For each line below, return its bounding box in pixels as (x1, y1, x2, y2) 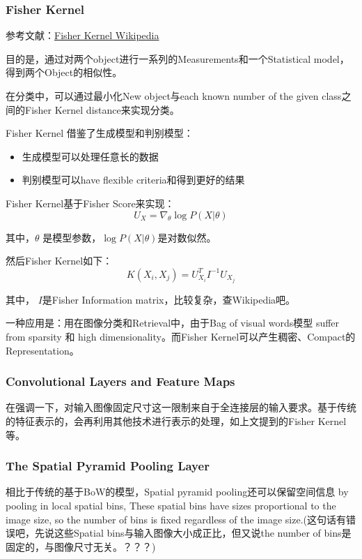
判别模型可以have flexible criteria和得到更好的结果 (22, 172, 245, 187)
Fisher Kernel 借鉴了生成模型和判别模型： (6, 126, 194, 140)
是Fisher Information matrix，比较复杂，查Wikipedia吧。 (42, 292, 296, 306)
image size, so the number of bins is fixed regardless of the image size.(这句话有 (6, 512, 347, 526)
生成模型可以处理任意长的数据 (22, 149, 159, 163)
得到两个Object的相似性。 (6, 65, 123, 80)
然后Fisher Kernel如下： (6, 253, 113, 268)
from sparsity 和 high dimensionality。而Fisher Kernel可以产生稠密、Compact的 (6, 329, 356, 344)
